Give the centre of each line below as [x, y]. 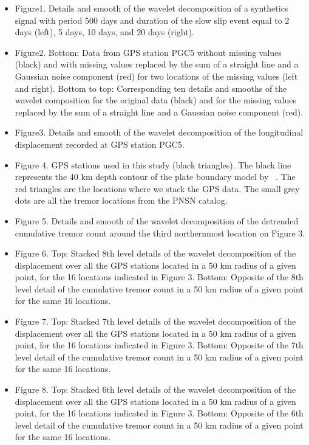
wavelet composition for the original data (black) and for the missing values [155, 100]
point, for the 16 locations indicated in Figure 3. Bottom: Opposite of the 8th [159, 277]
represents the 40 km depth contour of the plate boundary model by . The [155, 177]
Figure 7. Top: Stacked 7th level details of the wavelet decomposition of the [155, 321]
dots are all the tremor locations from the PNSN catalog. [121, 200]
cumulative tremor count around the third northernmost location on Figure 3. [160, 233]
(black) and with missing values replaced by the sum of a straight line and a [157, 64]
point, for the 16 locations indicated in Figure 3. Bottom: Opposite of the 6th [159, 413]
